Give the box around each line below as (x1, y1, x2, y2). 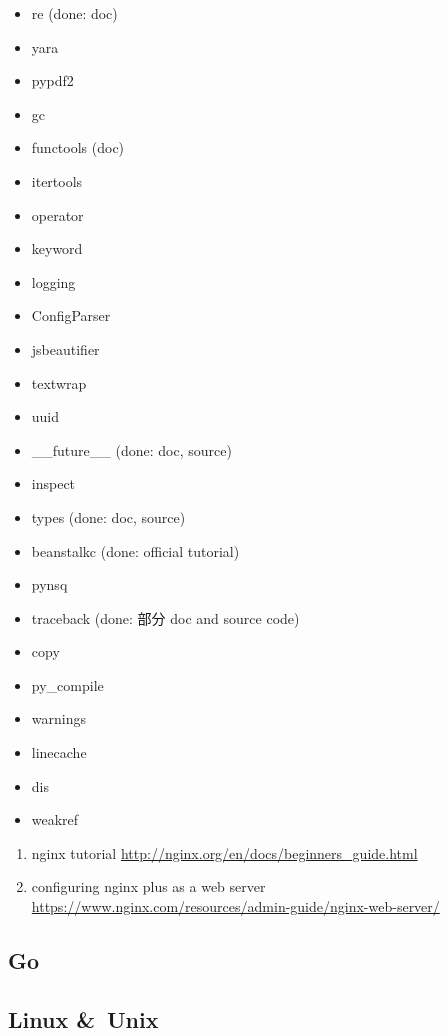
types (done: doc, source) (31, 506, 186, 527)
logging (31, 271, 76, 292)
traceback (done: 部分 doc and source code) (31, 607, 300, 628)
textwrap (31, 372, 87, 393)
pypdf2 (31, 70, 74, 91)
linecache (31, 742, 87, 763)
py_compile (31, 674, 104, 695)
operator (31, 204, 84, 225)
